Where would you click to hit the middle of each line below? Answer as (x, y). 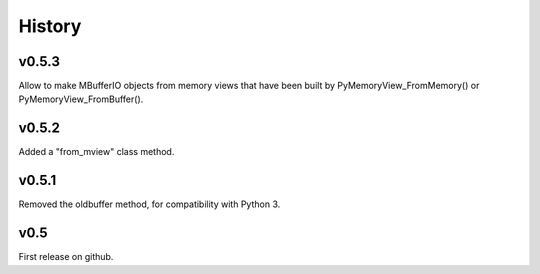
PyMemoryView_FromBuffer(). (81, 99)
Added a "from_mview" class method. (96, 152)
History (50, 26)
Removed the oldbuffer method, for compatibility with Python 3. (149, 204)
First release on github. (66, 257)
